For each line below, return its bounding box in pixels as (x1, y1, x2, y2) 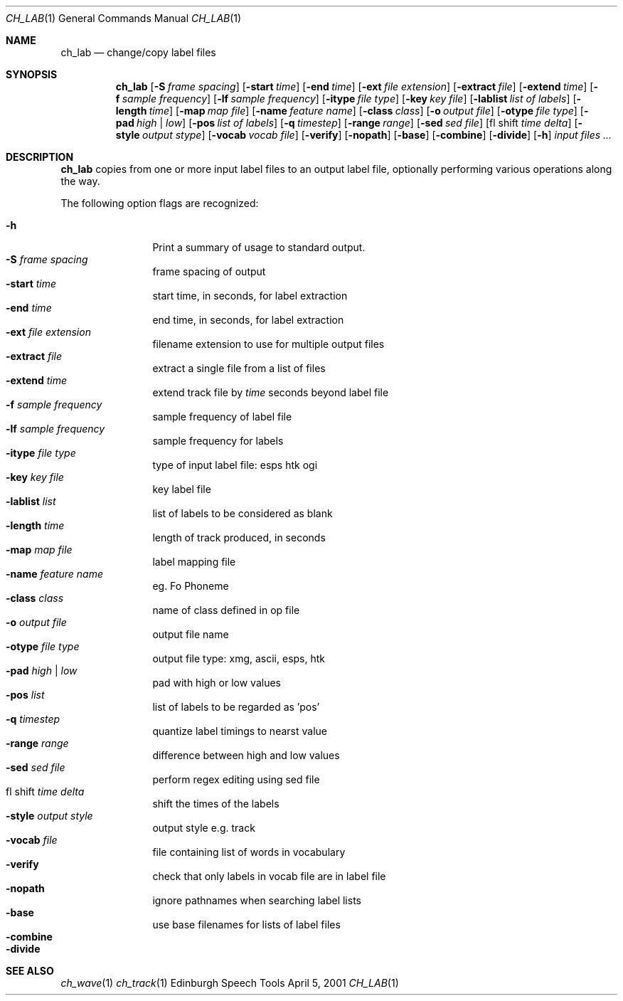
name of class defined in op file (152, 604, 300, 616)
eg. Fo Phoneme (152, 580, 229, 592)
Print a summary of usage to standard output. (152, 241, 366, 253)
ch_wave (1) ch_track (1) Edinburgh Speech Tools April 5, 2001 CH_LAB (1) (60, 977, 399, 989)
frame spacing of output (152, 265, 266, 277)
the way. (60, 175, 100, 187)
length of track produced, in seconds (152, 531, 326, 544)
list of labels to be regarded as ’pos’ (152, 701, 320, 713)
